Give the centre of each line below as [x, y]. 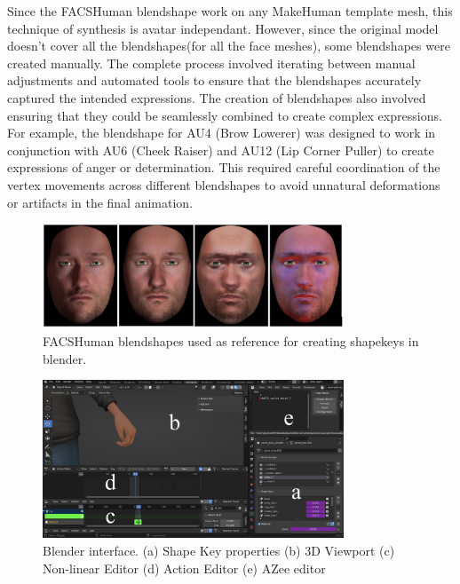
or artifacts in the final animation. [100, 202]
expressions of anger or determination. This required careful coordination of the [224, 167]
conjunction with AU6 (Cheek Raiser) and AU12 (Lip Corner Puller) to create [221, 150]
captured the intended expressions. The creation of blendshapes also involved [217, 97]
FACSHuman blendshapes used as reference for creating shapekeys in [231, 340]
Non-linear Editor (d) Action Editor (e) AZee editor [184, 568]
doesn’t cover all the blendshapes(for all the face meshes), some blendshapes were [229, 46]
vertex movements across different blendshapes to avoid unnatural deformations [224, 184]
